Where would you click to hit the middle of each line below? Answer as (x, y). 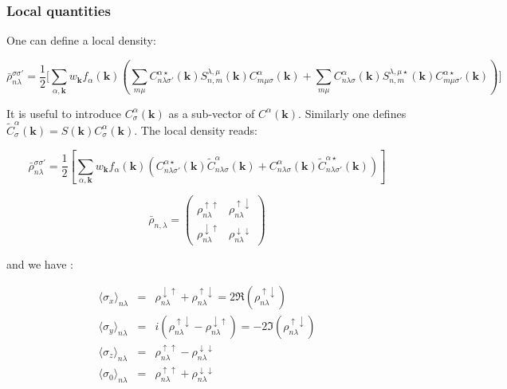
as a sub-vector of (212, 113)
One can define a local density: (81, 40)
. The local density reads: (196, 130)
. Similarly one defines (352, 113)
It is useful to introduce (64, 113)
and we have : (40, 263)
